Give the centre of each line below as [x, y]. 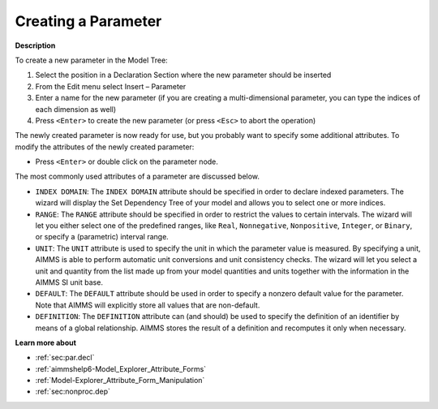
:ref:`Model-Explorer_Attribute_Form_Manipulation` [120, 381]
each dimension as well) [76, 109]
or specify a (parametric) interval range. [102, 237]
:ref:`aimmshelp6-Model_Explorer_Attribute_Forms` [121, 368]
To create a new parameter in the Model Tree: [91, 60]
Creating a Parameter [88, 21]
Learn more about [46, 342]
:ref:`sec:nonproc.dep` [73, 392]
